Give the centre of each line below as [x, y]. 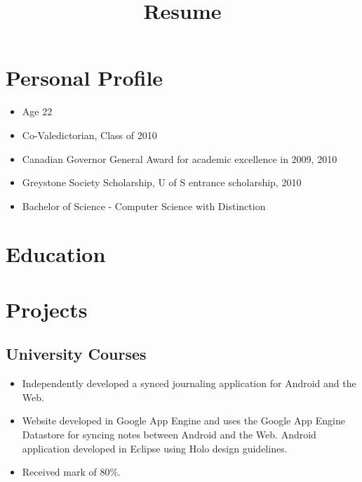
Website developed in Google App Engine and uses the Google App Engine [183, 421]
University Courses [76, 354]
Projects [47, 309]
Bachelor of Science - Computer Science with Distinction [144, 206]
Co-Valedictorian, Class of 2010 [89, 135]
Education [56, 254]
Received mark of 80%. [72, 472]
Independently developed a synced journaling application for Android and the [189, 383]
